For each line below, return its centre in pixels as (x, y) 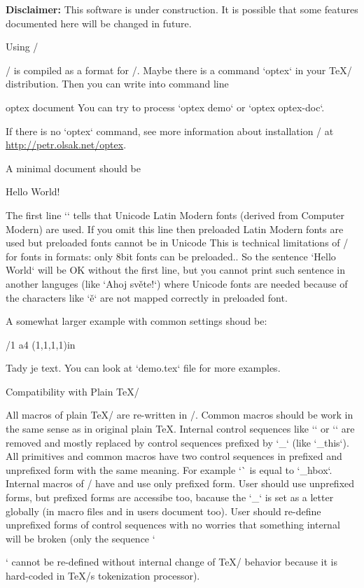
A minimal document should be (73, 168)
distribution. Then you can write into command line (117, 84)
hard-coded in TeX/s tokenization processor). (103, 575)
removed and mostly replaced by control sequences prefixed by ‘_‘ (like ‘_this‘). (177, 442)
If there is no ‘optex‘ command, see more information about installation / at (170, 131)
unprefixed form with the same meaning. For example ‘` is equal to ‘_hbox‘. (169, 469)
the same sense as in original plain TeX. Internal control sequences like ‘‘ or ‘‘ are (180, 429)
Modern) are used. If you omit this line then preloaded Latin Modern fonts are (175, 229)
